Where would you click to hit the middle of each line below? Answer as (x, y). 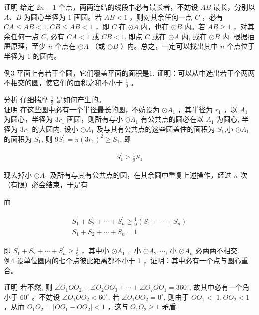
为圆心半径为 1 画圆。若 (63, 17)
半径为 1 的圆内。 (33, 56)
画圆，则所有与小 (95, 119)
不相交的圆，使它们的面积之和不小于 (63, 82)
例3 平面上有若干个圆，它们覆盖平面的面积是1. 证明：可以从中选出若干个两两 (129, 73)
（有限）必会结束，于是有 (46, 185)
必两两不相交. (217, 250)
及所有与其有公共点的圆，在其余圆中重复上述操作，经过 (141, 175)
